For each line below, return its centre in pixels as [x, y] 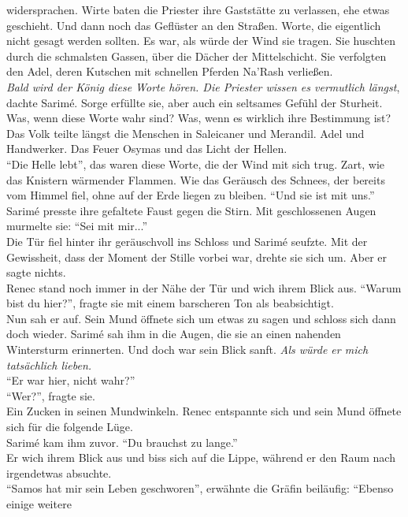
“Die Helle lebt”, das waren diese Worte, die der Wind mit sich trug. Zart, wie [196, 164]
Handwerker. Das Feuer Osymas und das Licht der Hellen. [147, 149]
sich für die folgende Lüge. [70, 427]
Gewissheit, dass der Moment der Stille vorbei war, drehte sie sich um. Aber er [197, 257]
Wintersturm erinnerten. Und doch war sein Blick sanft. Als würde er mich [187, 350]
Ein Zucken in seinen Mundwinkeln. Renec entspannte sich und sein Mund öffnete [204, 411]
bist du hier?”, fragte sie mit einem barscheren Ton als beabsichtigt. [170, 303]
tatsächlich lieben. [49, 365]
